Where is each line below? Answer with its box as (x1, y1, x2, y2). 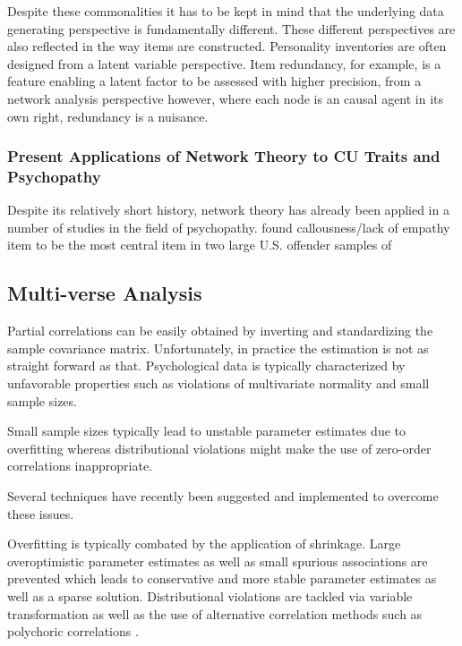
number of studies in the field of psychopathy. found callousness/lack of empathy (7, 217, 450, 236)
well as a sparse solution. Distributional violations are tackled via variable (7, 587, 413, 605)
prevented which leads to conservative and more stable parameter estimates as (7, 569, 437, 588)
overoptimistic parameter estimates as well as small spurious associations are (7, 551, 428, 570)
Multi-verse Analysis (7, 279, 202, 307)
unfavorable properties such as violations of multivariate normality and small (7, 374, 430, 393)
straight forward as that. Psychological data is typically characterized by (7, 356, 406, 375)
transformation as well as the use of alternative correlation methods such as (7, 604, 423, 623)
